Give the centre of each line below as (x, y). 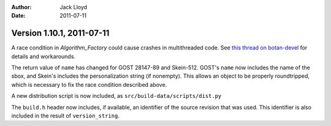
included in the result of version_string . (65, 116)
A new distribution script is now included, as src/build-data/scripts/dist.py (116, 96)
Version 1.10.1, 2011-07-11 (60, 33)
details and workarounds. (44, 56)
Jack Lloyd (74, 7)
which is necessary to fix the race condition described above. (89, 84)
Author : (21, 7)
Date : (18, 16)
